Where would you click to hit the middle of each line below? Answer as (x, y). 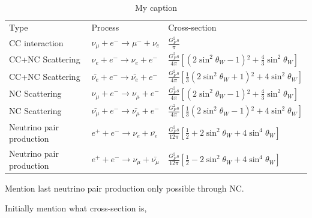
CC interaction (36, 42)
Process (105, 27)
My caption (156, 7)
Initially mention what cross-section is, (76, 208)
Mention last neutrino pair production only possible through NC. (124, 188)
